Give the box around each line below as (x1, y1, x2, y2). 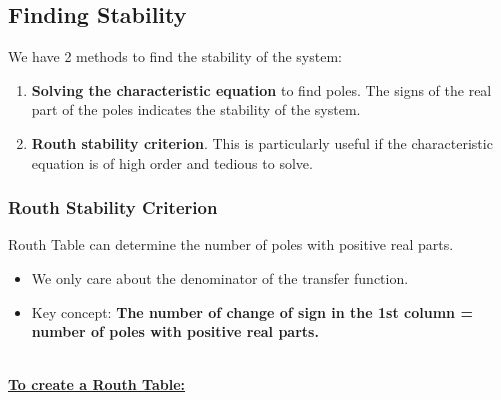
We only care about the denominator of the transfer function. (31, 267, 409, 288)
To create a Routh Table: (8, 374, 186, 395)
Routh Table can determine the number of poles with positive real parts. (8, 234, 454, 255)
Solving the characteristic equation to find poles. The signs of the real (31, 79, 492, 100)
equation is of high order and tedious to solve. (31, 152, 313, 173)
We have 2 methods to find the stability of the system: (8, 46, 342, 67)
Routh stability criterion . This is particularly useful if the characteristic (31, 132, 493, 153)
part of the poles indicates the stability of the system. (31, 99, 361, 120)
